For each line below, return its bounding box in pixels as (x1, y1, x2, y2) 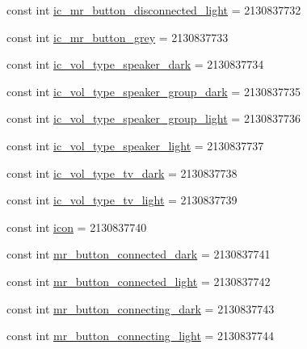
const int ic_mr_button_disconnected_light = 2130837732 (6, 2, 301, 18)
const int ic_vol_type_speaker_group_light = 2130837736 (6, 110, 301, 127)
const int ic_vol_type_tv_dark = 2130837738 (6, 164, 238, 181)
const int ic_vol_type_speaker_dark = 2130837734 (6, 56, 264, 73)
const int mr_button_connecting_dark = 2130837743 (6, 300, 275, 317)
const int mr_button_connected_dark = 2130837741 (6, 246, 271, 263)
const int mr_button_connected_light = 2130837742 (6, 272, 271, 289)
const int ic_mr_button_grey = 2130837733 (6, 28, 229, 45)
